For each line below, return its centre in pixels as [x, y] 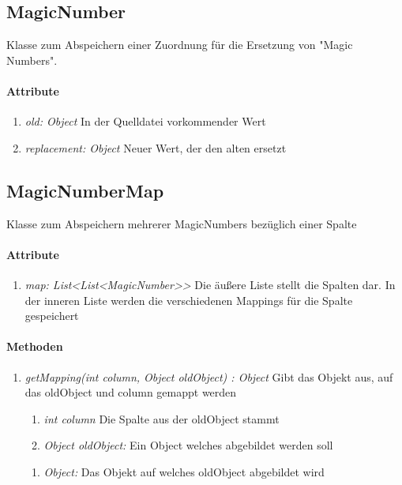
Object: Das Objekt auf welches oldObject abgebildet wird [184, 471]
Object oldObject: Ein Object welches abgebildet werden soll [188, 445]
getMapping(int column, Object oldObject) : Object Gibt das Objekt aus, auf [209, 376]
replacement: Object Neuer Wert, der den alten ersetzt [156, 147]
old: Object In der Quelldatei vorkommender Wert [145, 121]
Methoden [35, 346]
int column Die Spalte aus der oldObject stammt [162, 418]
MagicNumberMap [85, 190]
